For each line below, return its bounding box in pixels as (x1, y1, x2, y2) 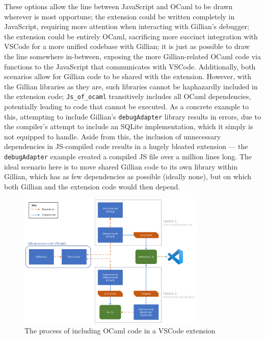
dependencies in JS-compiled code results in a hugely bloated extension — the (4, 141, 248, 152)
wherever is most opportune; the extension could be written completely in (4, 11, 235, 21)
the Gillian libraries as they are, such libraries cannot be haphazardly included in (4, 81, 258, 91)
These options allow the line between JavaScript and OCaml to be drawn (4, 1, 233, 11)
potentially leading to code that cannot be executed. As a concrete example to (4, 101, 249, 111)
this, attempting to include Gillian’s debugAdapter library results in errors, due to (4, 111, 261, 122)
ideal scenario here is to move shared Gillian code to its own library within (4, 161, 237, 172)
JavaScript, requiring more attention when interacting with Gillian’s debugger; (4, 21, 249, 32)
